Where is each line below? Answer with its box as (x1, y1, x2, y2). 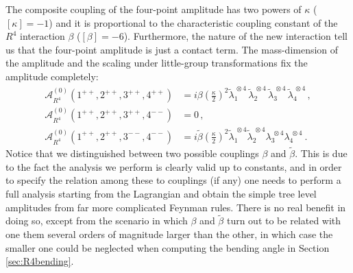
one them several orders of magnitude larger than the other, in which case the (5, 226, 333, 241)
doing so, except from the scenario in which (5, 213, 188, 228)
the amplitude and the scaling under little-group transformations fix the (5, 56, 308, 70)
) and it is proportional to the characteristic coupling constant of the (49, 15, 338, 29)
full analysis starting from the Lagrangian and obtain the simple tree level (5, 186, 317, 200)
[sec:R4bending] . (5, 254, 74, 268)
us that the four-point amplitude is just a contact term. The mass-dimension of (5, 42, 339, 56)
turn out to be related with (226, 213, 341, 228)
